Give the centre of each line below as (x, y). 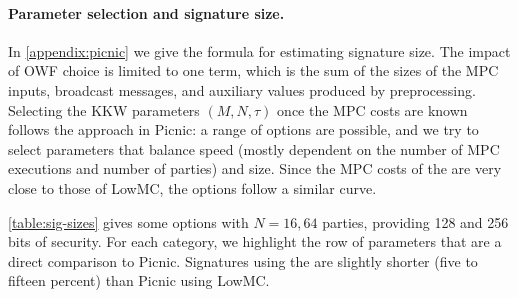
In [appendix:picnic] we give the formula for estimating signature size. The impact (259, 50)
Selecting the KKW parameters (104, 109)
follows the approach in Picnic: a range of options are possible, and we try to (243, 129)
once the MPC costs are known (372, 109)
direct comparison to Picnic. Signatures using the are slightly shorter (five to (243, 260)
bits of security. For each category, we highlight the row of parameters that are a (255, 241)
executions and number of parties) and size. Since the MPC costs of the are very (255, 168)
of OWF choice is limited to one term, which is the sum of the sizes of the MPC (253, 70)
